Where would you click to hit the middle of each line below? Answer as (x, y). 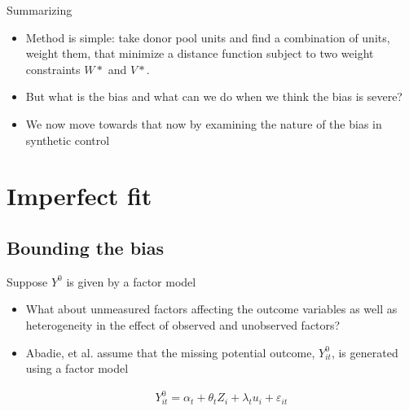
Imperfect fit (79, 196)
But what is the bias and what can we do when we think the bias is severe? (214, 96)
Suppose (27, 281)
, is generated (365, 352)
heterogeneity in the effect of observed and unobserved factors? (183, 324)
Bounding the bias (86, 247)
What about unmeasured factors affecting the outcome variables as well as (211, 309)
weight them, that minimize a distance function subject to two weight (200, 53)
